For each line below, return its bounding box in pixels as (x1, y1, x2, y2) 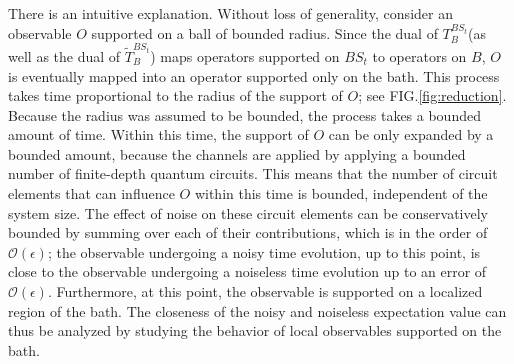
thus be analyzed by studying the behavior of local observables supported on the (8, 320, 502, 341)
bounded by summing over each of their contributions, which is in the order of (8, 222, 488, 243)
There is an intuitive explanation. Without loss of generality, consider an (8, 3, 453, 23)
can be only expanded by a (328, 124, 494, 145)
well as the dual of (8, 45, 121, 66)
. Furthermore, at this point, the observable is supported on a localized (47, 281, 483, 302)
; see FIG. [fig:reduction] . (358, 85, 507, 106)
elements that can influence (8, 183, 175, 204)
